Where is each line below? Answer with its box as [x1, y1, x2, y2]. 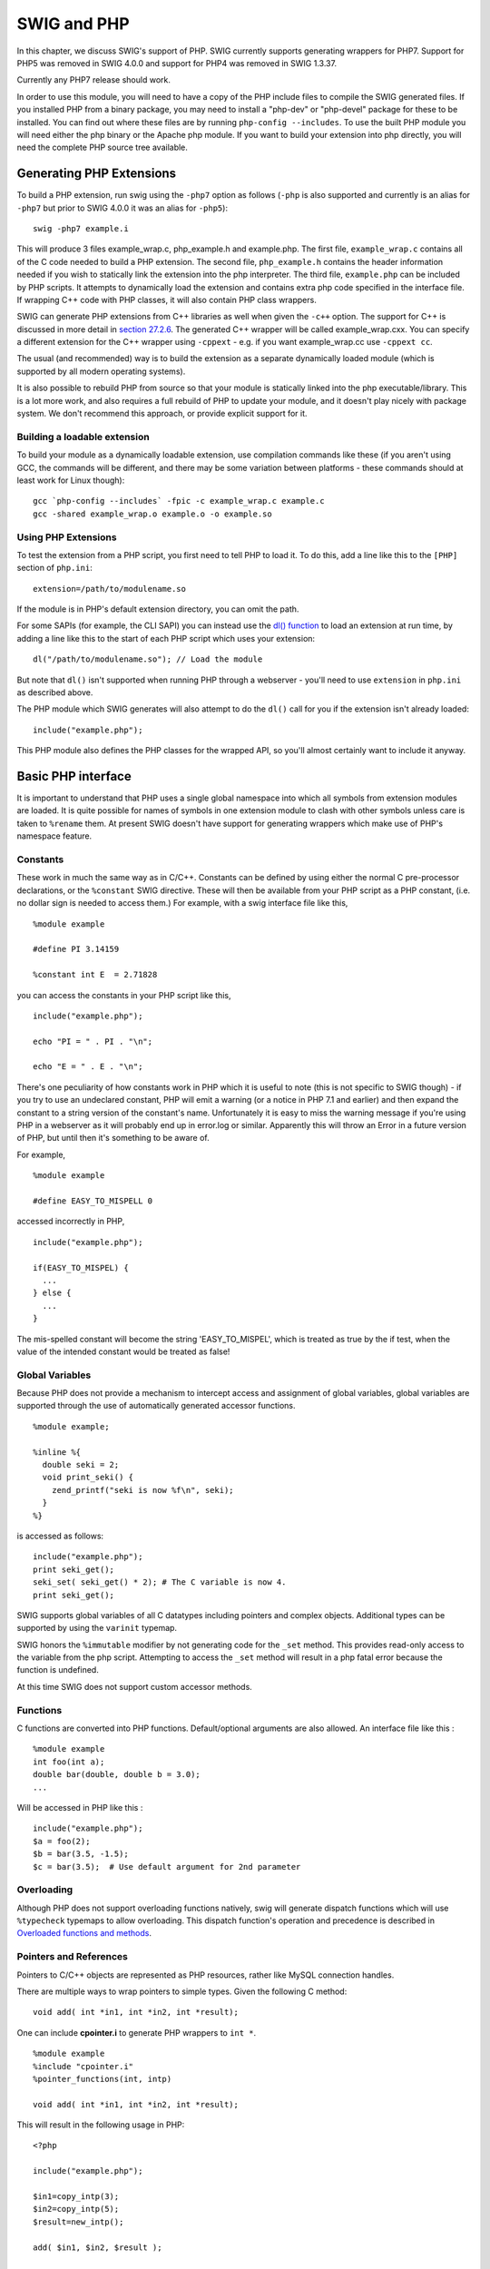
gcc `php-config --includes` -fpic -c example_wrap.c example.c [33, 496, 326, 506]
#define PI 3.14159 [33, 944, 120, 955]
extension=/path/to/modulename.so [33, 584, 186, 594]
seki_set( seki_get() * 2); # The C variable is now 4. [33, 1577, 287, 1587]
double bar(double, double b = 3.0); [33, 1770, 201, 1780]
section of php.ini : [16, 563, 93, 574]
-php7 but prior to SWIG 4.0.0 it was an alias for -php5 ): [16, 202, 229, 213]
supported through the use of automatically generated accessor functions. [16, 1400, 296, 1411]
